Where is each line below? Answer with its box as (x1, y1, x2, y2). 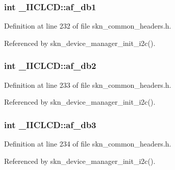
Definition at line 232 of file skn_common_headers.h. (4, 20, 171, 31)
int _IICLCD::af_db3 (4, 118, 96, 131)
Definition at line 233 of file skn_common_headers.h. (4, 79, 171, 90)
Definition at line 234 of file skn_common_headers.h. (4, 138, 171, 149)
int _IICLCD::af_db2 (4, 59, 96, 72)
